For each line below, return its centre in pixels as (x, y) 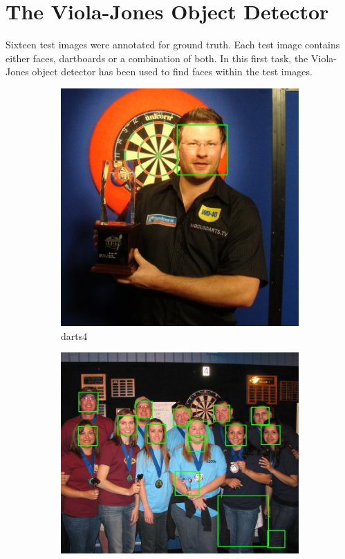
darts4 (74, 335)
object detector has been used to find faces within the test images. (172, 72)
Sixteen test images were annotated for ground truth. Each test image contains (173, 45)
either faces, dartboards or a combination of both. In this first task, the (157, 58)
